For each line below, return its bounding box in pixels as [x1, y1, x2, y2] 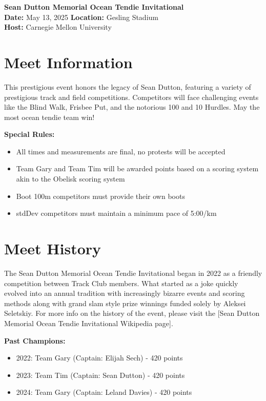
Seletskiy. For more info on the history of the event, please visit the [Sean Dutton [4, 308, 260, 318]
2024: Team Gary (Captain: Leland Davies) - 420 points [16, 387, 192, 397]
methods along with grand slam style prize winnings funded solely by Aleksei [4, 297, 246, 308]
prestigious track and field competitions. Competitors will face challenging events [4, 91, 259, 102]
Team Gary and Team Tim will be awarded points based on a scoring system [16, 163, 259, 174]
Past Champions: [4, 335, 66, 346]
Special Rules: [4, 129, 55, 139]
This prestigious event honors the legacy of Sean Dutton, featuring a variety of [4, 81, 251, 92]
